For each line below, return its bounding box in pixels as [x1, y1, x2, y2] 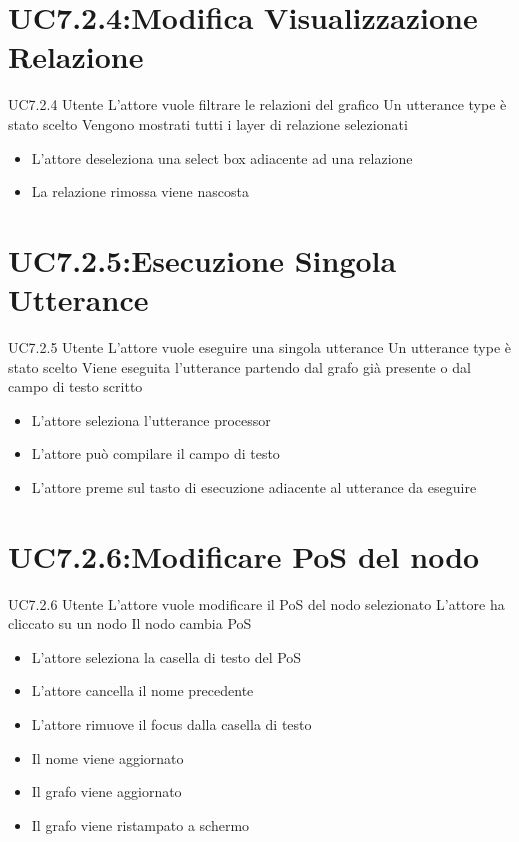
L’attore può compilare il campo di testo [31, 443, 280, 464]
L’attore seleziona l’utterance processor [31, 409, 271, 430]
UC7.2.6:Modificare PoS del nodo [8, 535, 480, 576]
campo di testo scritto [8, 376, 143, 397]
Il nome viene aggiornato [31, 747, 184, 768]
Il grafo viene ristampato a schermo [31, 814, 250, 835]
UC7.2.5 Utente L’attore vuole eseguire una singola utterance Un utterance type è [8, 337, 511, 357]
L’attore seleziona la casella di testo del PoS [31, 646, 302, 667]
